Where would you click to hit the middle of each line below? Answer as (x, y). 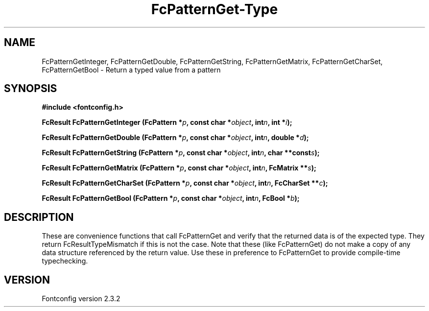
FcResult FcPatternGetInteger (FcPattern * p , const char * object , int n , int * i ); (167, 122)
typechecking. (65, 261)
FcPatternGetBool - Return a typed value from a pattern (131, 70)
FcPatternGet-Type (214, 9)
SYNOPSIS (31, 89)
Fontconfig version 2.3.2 (81, 299)
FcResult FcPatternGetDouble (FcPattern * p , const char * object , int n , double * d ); (175, 138)
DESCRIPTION (39, 217)
